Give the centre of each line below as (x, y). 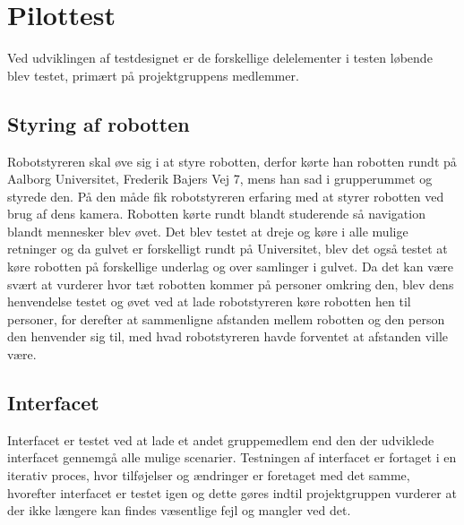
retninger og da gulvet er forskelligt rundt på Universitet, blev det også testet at (228, 249)
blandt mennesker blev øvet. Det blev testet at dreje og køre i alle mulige (208, 231)
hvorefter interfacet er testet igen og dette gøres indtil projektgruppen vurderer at (232, 492)
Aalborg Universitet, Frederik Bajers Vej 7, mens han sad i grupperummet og (220, 179)
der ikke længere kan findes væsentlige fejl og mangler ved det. (179, 510)
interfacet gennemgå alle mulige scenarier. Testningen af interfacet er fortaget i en (232, 457)
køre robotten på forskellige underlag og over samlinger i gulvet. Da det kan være (231, 267)
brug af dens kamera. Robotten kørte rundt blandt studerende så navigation (216, 214)
